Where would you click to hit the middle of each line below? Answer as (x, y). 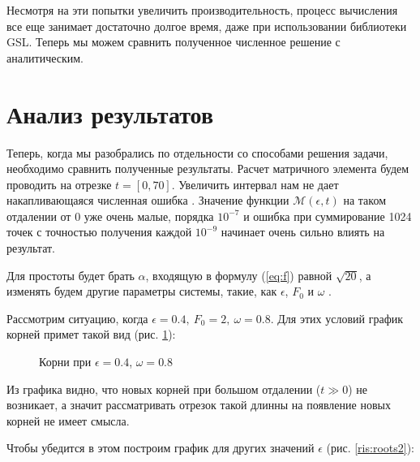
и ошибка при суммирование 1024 (328, 216)
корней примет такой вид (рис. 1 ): (91, 334)
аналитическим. (45, 57)
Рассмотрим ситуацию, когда (77, 318)
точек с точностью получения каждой (99, 232)
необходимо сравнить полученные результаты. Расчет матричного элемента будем (208, 168)
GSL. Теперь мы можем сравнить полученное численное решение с (174, 42)
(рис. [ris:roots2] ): (370, 448)
